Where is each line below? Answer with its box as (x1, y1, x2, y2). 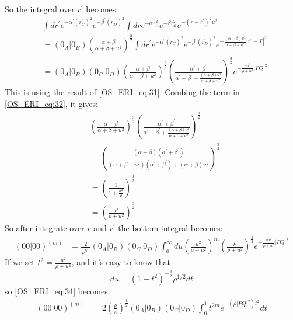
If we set (5, 256, 35, 268)
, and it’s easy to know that (71, 256, 170, 268)
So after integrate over (5, 222, 85, 234)
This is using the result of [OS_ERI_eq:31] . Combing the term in (5, 86, 240, 98)
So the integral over (5, 3, 75, 15)
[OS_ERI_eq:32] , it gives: (5, 98, 98, 110)
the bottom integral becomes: (118, 222, 223, 234)
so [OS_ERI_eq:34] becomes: (5, 284, 110, 297)
